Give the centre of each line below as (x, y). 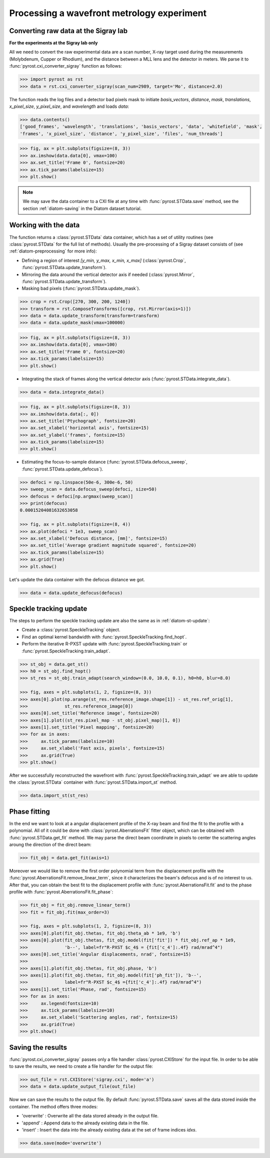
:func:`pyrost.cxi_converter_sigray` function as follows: (66, 66)
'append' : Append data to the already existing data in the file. (85, 1123)
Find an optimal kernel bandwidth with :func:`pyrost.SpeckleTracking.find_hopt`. (104, 637)
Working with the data (44, 225)
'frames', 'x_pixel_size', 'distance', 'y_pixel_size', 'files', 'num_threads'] (121, 134)
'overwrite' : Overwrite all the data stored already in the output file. (90, 1116)
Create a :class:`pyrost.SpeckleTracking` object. (71, 630)
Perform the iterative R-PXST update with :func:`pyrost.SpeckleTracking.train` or (104, 644)
